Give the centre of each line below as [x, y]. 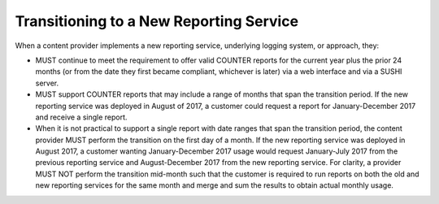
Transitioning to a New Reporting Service [157, 21]
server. [47, 83]
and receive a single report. [81, 117]
